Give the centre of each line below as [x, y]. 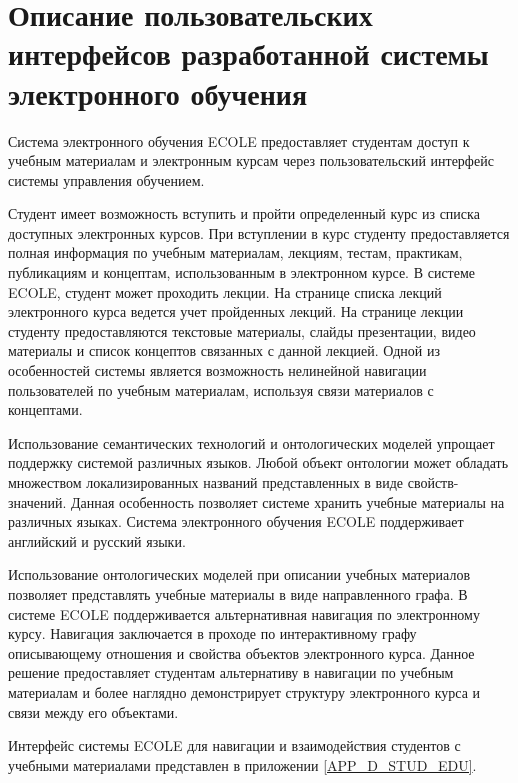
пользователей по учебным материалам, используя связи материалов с [221, 389]
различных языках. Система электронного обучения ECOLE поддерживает [236, 521]
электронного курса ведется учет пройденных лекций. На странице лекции [236, 311]
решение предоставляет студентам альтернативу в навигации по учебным [231, 672]
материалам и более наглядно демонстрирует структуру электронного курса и [244, 691]
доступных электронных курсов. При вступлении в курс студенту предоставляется [259, 232]
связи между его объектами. [93, 711]
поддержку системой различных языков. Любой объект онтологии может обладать [258, 462]
